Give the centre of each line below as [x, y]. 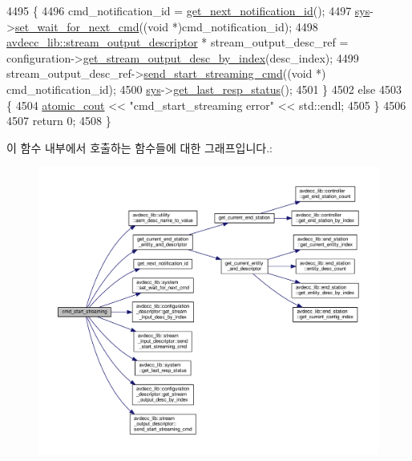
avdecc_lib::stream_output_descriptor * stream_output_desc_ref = [178, 42]
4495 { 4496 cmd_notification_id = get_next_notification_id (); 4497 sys [188, 10]
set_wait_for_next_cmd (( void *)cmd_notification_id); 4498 [166, 26]
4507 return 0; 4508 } [59, 121]
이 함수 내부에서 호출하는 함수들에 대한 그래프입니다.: [139, 147]
